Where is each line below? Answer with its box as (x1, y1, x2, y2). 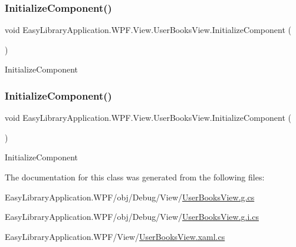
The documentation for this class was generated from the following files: (5, 171, 265, 183)
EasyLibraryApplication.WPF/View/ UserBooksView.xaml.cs (5, 230, 225, 242)
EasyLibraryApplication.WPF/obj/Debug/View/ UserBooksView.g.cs (5, 190, 255, 203)
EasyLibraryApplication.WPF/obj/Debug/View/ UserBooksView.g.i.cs (5, 210, 259, 223)
